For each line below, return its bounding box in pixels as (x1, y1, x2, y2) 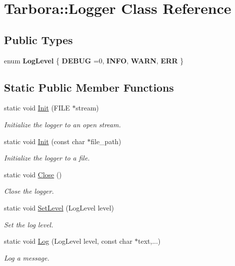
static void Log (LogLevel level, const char (4, 236, 133, 246)
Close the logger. (4, 186, 54, 196)
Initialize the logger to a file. (4, 153, 90, 163)
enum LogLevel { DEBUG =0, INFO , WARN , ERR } (4, 55, 184, 65)
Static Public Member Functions (4, 79, 174, 95)
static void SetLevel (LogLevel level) (4, 202, 114, 213)
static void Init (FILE (4, 103, 70, 113)
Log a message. (4, 252, 49, 263)
